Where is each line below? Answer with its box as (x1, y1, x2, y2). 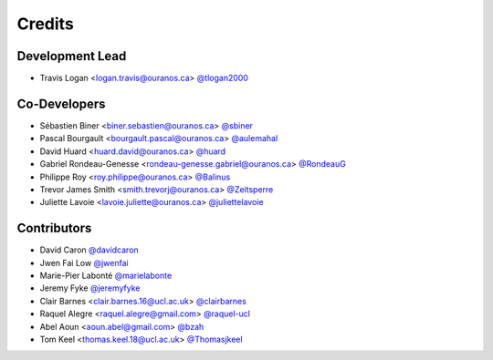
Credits (16, 14, 75, 34)
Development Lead (16, 48, 127, 64)
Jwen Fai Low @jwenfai (39, 257, 129, 268)
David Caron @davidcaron (39, 244, 139, 255)
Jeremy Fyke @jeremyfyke (39, 283, 141, 293)
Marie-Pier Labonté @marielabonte (39, 270, 173, 281)
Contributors (16, 221, 92, 236)
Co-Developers (16, 96, 106, 111)
